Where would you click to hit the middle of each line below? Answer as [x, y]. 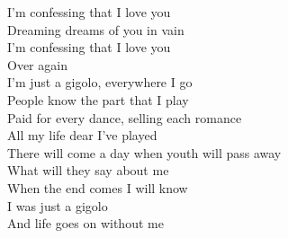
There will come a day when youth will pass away [144, 152]
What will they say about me [88, 170]
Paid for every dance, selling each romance [125, 117]
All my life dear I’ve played [82, 135]
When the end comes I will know [98, 187]
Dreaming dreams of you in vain [96, 29]
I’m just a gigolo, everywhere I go [100, 82]
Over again [37, 64]
